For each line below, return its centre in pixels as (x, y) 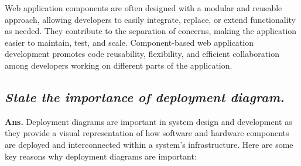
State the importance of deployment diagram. (145, 96)
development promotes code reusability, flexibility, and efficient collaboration (142, 54)
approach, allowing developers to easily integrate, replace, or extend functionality (150, 19)
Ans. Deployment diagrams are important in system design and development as (148, 121)
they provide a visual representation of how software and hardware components (147, 133)
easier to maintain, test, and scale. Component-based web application (129, 42)
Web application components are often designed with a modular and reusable (143, 8)
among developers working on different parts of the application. (119, 65)
